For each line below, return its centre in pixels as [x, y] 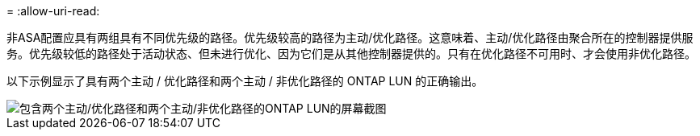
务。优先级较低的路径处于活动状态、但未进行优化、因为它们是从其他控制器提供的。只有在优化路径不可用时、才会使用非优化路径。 [351, 54]
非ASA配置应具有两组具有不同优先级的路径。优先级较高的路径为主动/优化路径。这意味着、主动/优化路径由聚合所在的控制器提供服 [350, 37]
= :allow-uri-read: [53, 11]
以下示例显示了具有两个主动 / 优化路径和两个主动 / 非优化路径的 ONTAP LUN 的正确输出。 [245, 81]
